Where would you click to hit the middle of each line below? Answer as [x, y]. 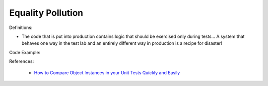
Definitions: [21, 28]
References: [22, 61]
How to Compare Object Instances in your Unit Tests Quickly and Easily [107, 72]
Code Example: [25, 52]
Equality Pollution [46, 13]
